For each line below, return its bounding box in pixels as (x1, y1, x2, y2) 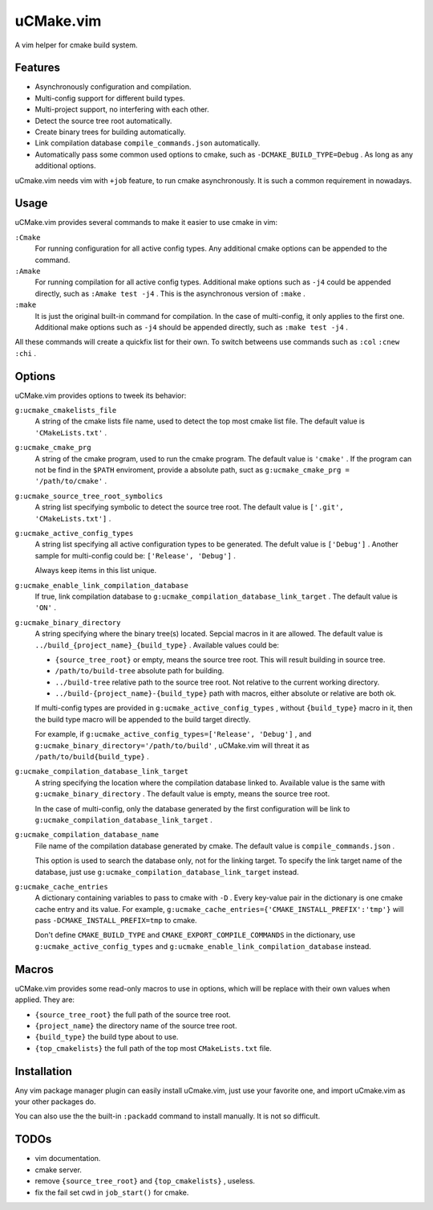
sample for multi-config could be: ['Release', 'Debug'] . (34, 550, 237, 560)
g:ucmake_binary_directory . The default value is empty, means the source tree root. (34, 789, 330, 799)
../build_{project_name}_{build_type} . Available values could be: (34, 640, 280, 650)
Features (14, 61, 60, 75)
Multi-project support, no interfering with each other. (34, 104, 209, 114)
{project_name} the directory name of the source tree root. (34, 1020, 237, 1030)
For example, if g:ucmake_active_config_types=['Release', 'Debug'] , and (34, 730, 312, 739)
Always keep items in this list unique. (34, 566, 156, 575)
